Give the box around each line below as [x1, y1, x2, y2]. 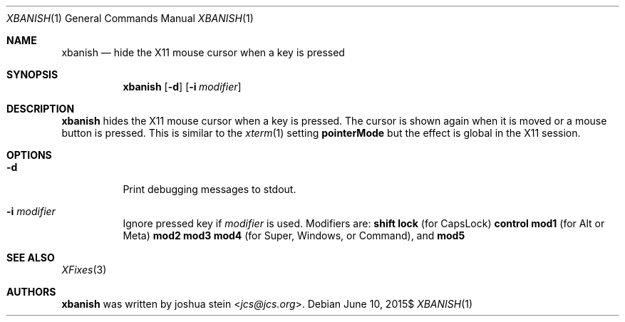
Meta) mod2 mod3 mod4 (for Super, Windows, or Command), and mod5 [123, 229, 465, 241]
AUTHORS [6, 286, 56, 298]
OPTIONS [6, 149, 52, 161]
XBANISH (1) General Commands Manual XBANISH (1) [6, 12, 254, 24]
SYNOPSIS [6, 68, 58, 80]
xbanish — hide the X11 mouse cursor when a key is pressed [61, 46, 345, 58]
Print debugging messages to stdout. [123, 183, 296, 195]
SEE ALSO [6, 251, 55, 264]
